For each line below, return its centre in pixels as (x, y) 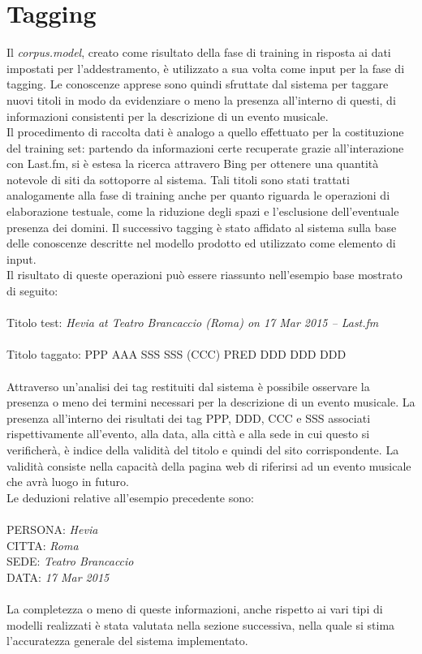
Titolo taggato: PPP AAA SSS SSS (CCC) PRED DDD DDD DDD (177, 354)
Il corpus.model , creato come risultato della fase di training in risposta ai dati (199, 52)
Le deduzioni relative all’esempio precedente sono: (130, 497)
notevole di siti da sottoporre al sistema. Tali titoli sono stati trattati (178, 179)
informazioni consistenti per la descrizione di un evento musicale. (168, 116)
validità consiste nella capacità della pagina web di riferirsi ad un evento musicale (209, 465)
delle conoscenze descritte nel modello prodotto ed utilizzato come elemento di (201, 243)
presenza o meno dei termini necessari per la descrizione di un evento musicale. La (211, 402)
